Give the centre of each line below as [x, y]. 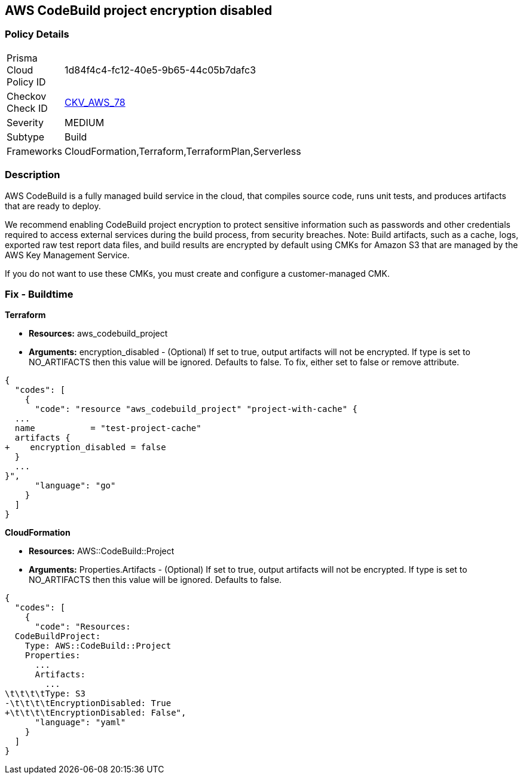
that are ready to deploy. [53, 206]
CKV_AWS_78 [95, 102]
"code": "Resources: [83, 627]
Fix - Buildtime [39, 294]
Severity [25, 122]
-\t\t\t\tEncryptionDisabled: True [88, 703]
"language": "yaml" [80, 723]
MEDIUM [84, 122]
